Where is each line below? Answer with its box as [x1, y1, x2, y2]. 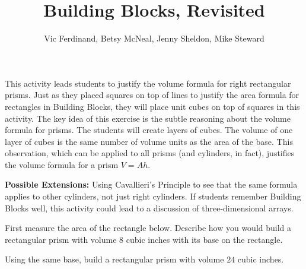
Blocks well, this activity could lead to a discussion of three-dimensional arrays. [5, 201, 294, 214]
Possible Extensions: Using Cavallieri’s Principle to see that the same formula [5, 178, 298, 191]
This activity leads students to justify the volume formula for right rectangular [5, 77, 291, 89]
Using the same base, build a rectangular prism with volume [5, 253, 224, 265]
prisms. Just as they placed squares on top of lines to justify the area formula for [5, 88, 299, 101]
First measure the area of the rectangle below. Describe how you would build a [5, 221, 292, 234]
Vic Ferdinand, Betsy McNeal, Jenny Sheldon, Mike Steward [44, 32, 264, 45]
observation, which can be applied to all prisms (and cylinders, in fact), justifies [5, 147, 295, 159]
